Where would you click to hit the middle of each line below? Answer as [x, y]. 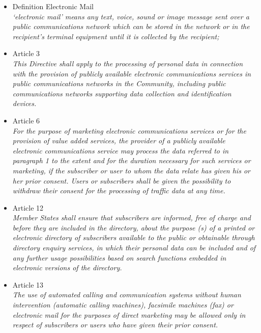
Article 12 [28, 207]
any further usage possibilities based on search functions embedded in [119, 257]
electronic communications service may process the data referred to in [121, 150]
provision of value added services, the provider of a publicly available [119, 140]
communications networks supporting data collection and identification [122, 93]
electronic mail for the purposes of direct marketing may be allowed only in [129, 314]
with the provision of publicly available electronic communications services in [132, 73]
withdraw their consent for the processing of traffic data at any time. [119, 190]
